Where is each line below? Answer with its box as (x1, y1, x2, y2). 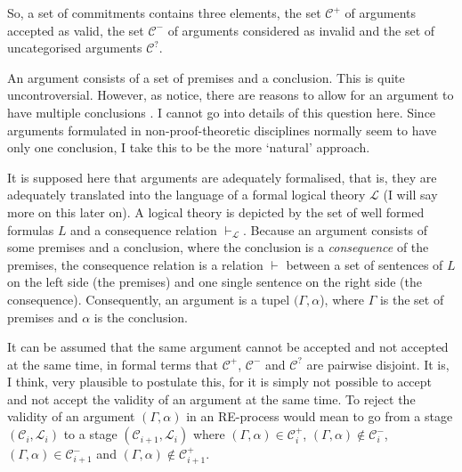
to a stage (63, 425, 118, 444)
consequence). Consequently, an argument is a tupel (7, 289, 290, 308)
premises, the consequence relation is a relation (7, 255, 263, 273)
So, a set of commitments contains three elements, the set (7, 4, 321, 21)
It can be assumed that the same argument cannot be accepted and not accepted (7, 338, 449, 356)
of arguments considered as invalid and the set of (167, 20, 435, 39)
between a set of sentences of (286, 255, 443, 273)
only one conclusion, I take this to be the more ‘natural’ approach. (7, 138, 370, 157)
